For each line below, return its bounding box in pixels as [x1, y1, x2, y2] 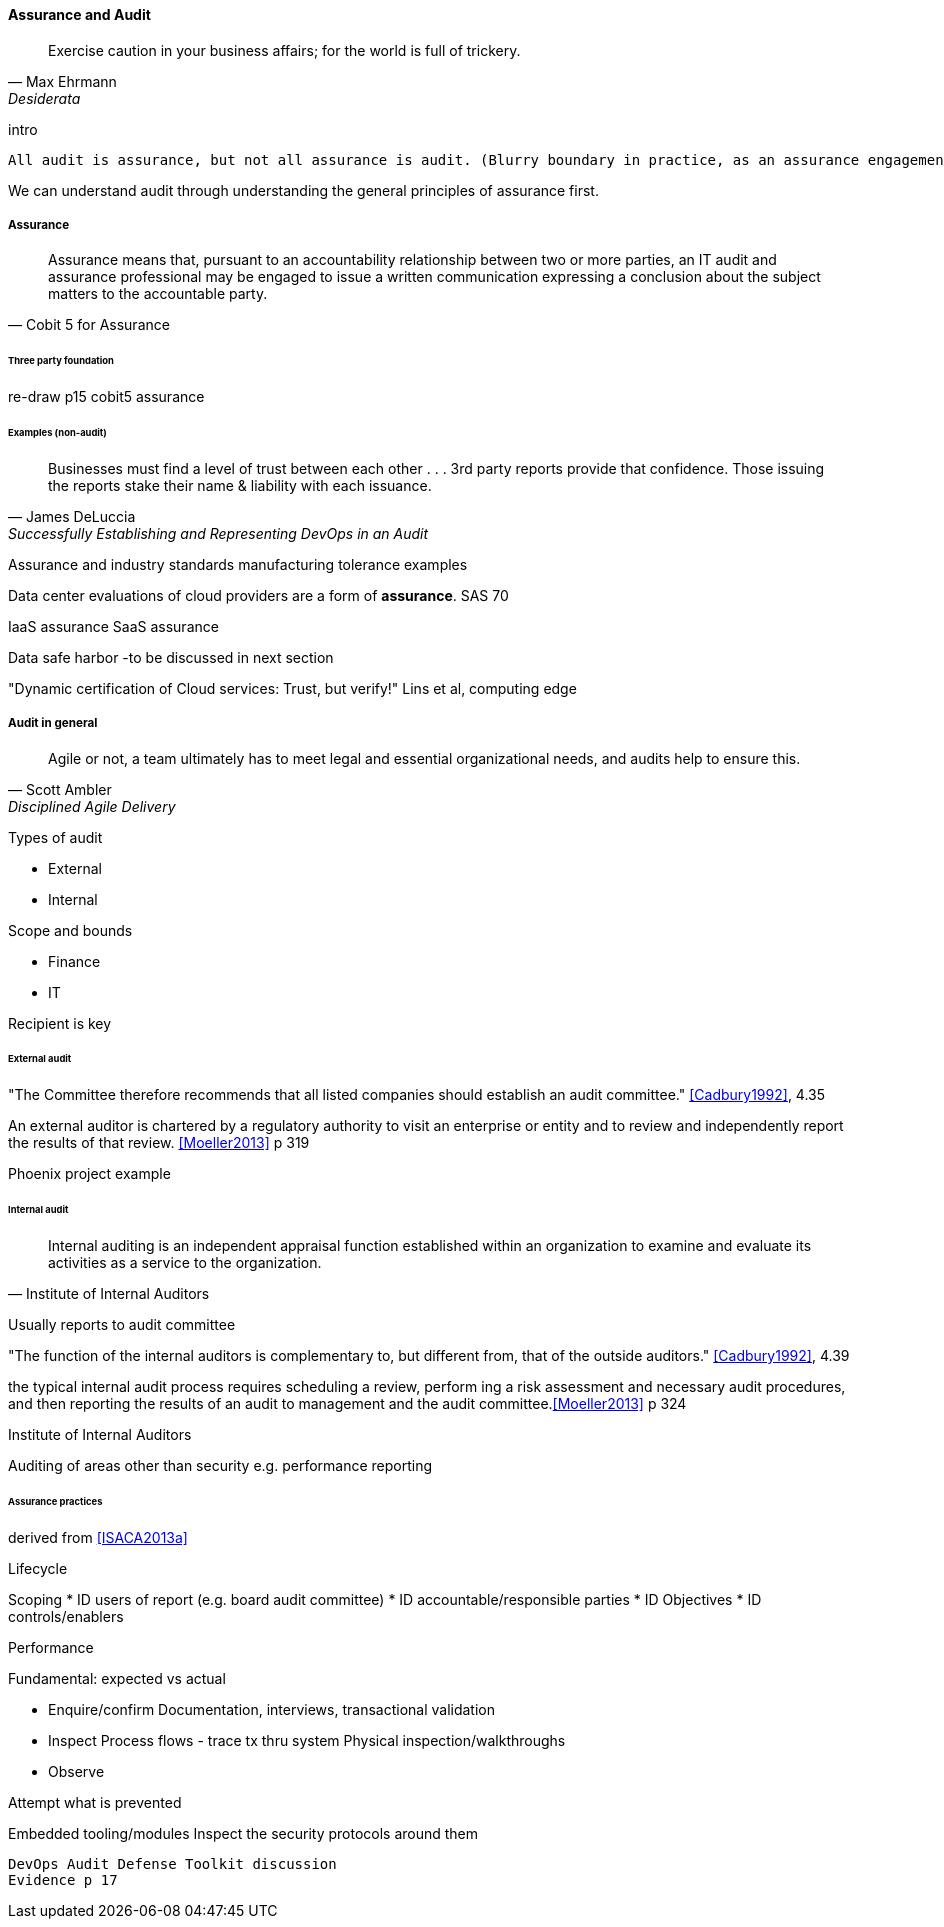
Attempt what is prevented [8, 1793, 182, 1811]
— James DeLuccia [8, 507, 136, 525]
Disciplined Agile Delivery [8, 797, 176, 815]
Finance [48, 952, 101, 970]
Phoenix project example [8, 1165, 171, 1183]
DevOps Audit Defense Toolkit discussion [8, 1855, 337, 1872]
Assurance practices [8, 1495, 103, 1507]
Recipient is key [8, 1014, 112, 1032]
